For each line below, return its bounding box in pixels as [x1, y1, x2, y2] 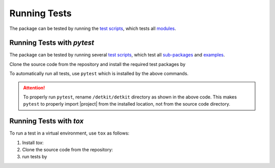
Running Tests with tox [9, 117, 84, 125]
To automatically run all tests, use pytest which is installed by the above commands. [9, 71, 188, 77]
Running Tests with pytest [9, 39, 94, 47]
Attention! [23, 84, 45, 91]
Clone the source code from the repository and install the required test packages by [9, 61, 186, 67]
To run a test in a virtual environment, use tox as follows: [9, 130, 130, 137]
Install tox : [22, 140, 44, 146]
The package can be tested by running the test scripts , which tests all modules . [9, 25, 176, 31]
